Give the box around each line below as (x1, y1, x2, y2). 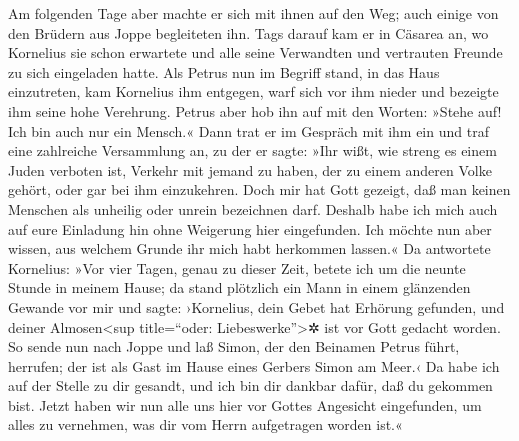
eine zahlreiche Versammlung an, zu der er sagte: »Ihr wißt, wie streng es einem (8, 140, 497, 161)
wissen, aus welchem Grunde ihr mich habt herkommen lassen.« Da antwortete (8, 238, 491, 259)
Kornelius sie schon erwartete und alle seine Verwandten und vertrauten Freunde (8, 42, 503, 63)
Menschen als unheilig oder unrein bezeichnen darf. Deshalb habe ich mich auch (8, 198, 498, 219)
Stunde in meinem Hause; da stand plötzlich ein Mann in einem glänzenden (8, 277, 471, 298)
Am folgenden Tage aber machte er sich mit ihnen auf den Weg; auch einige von (8, 3, 499, 23)
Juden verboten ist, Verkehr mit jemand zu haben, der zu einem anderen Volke (8, 159, 492, 180)
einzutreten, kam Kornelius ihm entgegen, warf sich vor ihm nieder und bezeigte (8, 81, 499, 102)
